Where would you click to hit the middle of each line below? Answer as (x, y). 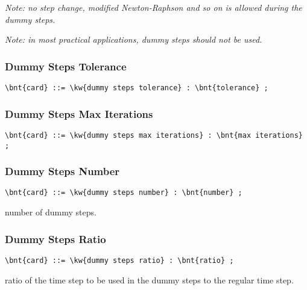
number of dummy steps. (51, 212)
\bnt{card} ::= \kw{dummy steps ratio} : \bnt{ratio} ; (119, 260)
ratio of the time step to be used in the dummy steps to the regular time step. (149, 279)
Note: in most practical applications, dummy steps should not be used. (134, 39)
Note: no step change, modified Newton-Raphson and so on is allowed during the (153, 7)
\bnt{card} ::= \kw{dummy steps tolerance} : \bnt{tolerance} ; (137, 88)
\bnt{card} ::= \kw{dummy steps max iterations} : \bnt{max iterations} (154, 135)
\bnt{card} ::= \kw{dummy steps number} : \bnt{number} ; (124, 193)
